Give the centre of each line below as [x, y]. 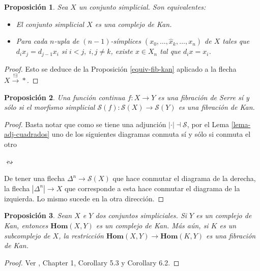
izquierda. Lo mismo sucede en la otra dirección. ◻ [84, 198]
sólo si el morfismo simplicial [50, 107]
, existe [122, 51]
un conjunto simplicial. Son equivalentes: [142, 7]
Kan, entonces [26, 225]
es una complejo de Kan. [133, 24]
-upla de [67, 41]
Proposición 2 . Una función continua [65, 97]
